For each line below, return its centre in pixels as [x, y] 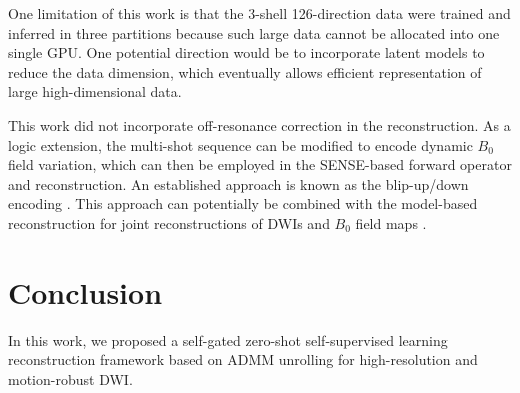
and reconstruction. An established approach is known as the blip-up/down [238, 183]
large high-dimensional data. [95, 91]
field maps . [391, 222]
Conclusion [85, 291]
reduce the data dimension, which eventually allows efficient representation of [245, 71]
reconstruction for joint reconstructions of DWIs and [169, 222]
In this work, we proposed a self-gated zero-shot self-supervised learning [228, 339]
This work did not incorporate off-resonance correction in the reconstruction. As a [259, 124]
